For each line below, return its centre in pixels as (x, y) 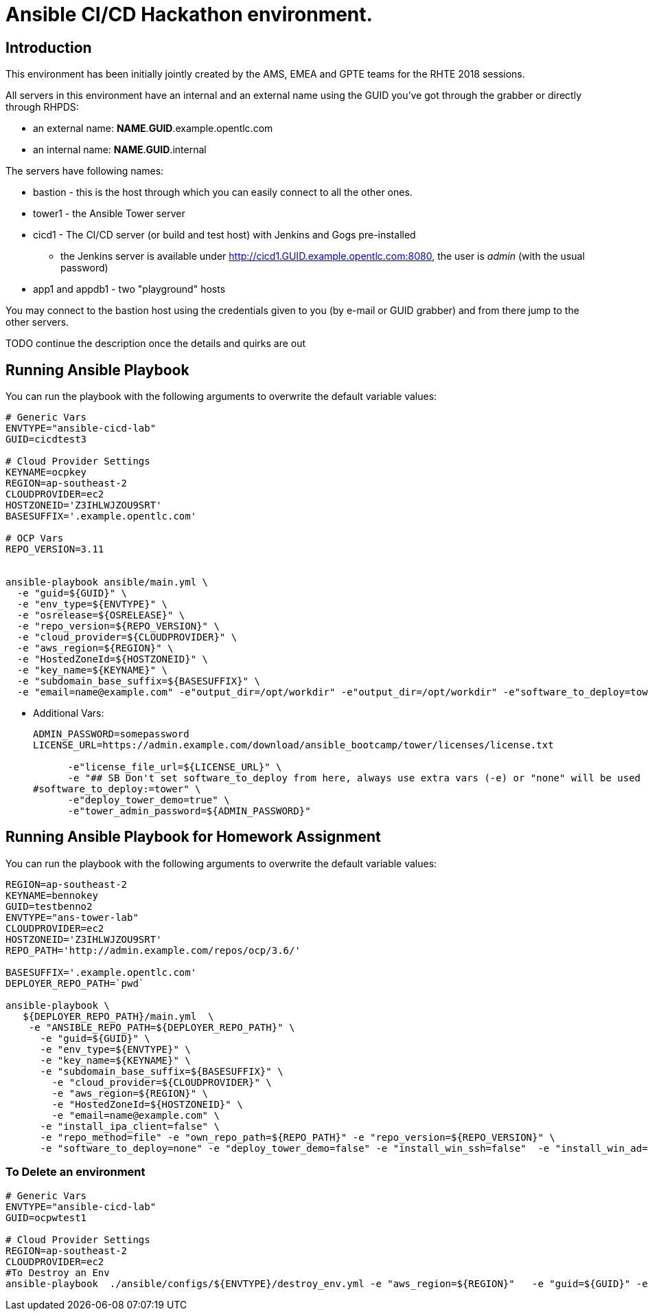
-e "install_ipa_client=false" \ (130, 1126)
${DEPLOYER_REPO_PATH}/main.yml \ (118, 1016)
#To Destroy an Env (58, 1272)
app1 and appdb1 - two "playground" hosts (129, 289)
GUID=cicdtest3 (46, 439)
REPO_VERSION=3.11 (55, 549)
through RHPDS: (42, 107)
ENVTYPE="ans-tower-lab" (72, 917)
